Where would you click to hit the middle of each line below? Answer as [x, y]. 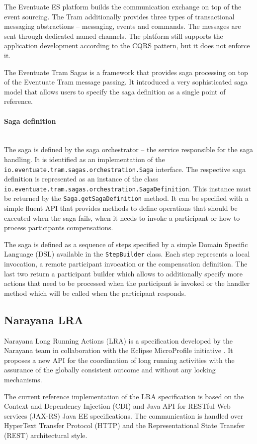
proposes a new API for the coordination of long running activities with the [119, 360]
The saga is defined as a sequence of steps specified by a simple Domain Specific [126, 244]
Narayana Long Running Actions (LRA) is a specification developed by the [118, 340]
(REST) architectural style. [46, 435]
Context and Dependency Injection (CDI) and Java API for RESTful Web [117, 406]
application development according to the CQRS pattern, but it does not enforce [127, 45]
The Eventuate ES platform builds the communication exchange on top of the [123, 6]
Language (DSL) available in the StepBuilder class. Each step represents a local [127, 254]
